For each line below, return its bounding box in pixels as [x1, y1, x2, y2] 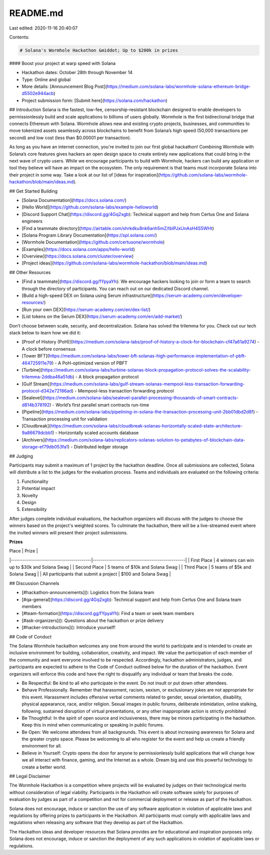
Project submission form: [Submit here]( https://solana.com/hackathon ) [21, 97, 167, 103]
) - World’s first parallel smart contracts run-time [49, 401, 149, 407]
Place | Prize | [9, 548, 38, 554]
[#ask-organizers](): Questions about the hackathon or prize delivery [21, 617, 164, 623]
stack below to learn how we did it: [9, 329, 81, 335]
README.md [9, 7, 63, 18]
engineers [21, 218, 42, 224]
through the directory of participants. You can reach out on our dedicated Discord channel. [21, 285, 209, 291]
